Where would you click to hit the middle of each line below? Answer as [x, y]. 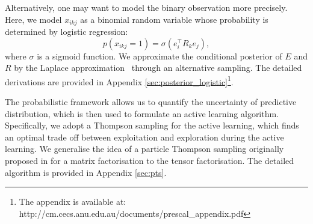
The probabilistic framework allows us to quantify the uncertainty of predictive [151, 102]
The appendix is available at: [73, 201]
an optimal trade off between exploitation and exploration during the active [144, 137]
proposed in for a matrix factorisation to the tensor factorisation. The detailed [150, 161]
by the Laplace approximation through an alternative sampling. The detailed [158, 68]
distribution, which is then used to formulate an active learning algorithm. [142, 113]
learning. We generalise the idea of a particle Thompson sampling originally [144, 149]
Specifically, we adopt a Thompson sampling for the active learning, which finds [152, 125]
